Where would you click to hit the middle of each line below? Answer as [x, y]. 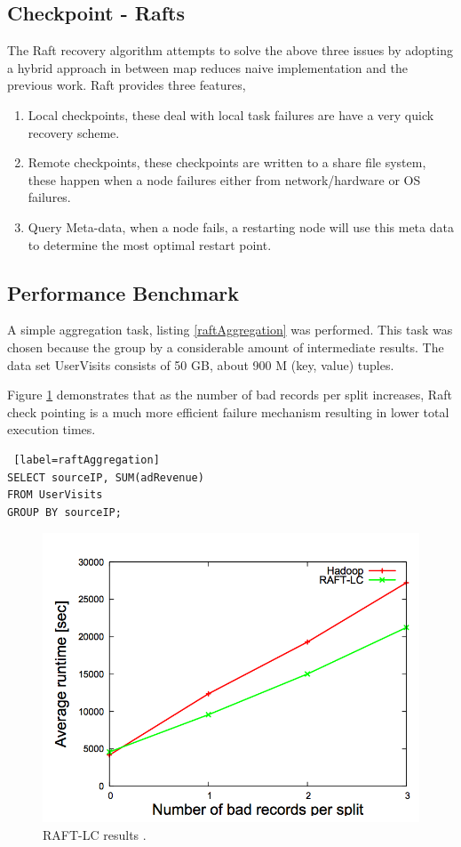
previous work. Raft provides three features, [127, 85]
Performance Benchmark [123, 292]
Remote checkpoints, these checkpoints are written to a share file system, [227, 162]
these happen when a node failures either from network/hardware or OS [224, 179]
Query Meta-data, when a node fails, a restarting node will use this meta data [241, 226]
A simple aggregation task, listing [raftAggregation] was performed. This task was [230, 330]
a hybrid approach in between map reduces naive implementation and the [207, 67]
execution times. [52, 429]
